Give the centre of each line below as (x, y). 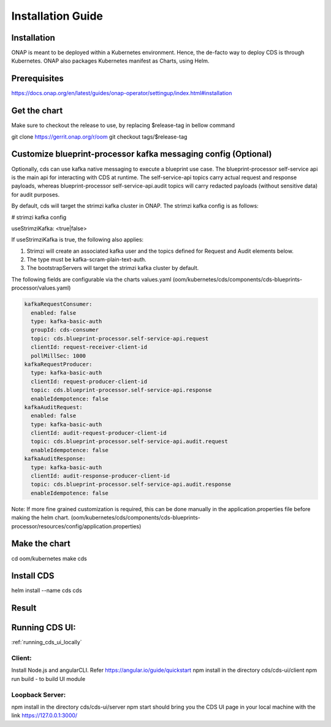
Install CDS (33, 576)
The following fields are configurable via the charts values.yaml (91, 279)
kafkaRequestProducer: (58, 364)
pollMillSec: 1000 (58, 356)
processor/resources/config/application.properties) (76, 526)
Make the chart (41, 544)
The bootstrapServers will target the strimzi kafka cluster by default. (113, 268)
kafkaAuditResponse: (55, 459)
